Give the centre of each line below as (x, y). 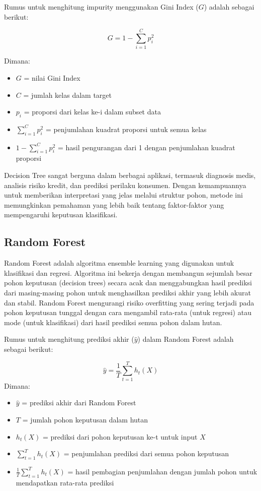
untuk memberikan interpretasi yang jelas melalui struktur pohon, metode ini (123, 195)
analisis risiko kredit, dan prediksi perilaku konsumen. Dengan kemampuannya (125, 185)
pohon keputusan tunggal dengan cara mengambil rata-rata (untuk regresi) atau (128, 312)
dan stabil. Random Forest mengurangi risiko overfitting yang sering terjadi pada (129, 302)
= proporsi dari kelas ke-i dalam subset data (92, 112)
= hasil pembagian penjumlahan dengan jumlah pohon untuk (162, 471)
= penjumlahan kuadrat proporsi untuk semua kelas (126, 129)
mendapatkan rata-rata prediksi (65, 482)
